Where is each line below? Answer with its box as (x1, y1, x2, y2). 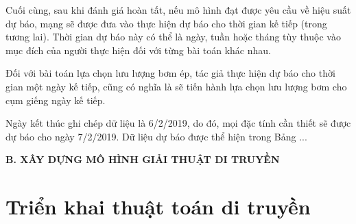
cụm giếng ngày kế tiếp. (5, 92, 106, 107)
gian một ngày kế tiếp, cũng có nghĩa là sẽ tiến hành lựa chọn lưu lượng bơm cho (5, 79, 347, 93)
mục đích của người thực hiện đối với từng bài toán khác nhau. (5, 42, 271, 57)
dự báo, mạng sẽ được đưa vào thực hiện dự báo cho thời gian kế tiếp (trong (5, 16, 327, 30)
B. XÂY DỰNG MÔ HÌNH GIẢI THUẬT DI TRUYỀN (5, 152, 280, 166)
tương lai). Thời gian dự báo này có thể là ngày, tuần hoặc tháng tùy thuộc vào (5, 29, 341, 44)
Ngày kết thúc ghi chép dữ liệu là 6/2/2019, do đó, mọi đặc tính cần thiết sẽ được (5, 116, 351, 130)
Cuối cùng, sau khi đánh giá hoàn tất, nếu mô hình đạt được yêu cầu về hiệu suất (5, 3, 351, 16)
